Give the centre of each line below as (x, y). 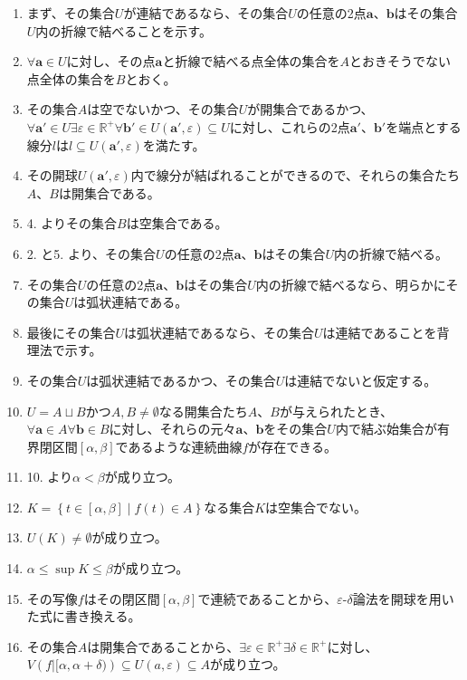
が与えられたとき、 (336, 411)
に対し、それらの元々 (172, 429)
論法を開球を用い (403, 598)
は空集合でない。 (316, 507)
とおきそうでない (400, 61)
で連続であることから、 (267, 598)
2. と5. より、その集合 (91, 253)
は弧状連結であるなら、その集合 (219, 332)
